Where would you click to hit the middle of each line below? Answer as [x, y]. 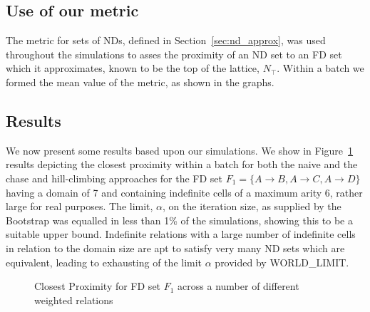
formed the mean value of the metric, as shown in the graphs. [140, 82]
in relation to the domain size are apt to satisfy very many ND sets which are [175, 248]
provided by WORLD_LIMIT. [282, 262]
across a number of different [238, 286]
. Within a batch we [320, 68]
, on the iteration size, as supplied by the [252, 206]
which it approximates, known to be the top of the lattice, [133, 68]
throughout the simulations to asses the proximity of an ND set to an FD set [174, 54]
